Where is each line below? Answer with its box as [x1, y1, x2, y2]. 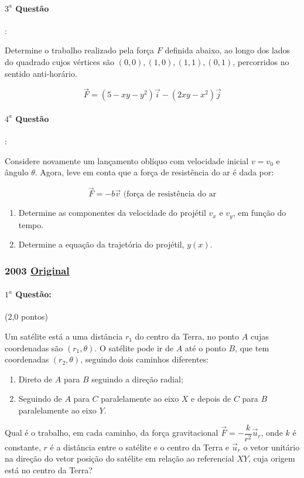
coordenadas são [5, 341, 63, 354]
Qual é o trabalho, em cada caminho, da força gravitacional [5, 426, 218, 439]
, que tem [235, 341, 269, 354]
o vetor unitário [243, 440, 300, 453]
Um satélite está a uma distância [5, 330, 123, 343]
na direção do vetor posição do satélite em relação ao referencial [5, 452, 234, 465]
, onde [261, 426, 283, 439]
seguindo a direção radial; [91, 372, 183, 385]
